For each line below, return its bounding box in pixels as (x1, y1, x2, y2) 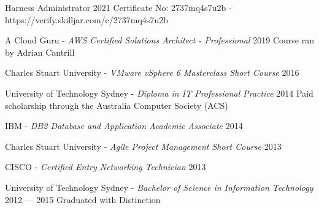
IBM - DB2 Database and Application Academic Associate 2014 (5, 119, 243, 132)
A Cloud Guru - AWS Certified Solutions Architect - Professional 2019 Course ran (5, 34, 314, 46)
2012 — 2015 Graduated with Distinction (5, 193, 161, 206)
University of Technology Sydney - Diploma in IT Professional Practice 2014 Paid (5, 86, 313, 99)
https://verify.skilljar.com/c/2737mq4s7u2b (5, 13, 168, 26)
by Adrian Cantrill (5, 45, 75, 58)
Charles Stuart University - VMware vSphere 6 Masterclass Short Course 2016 (5, 66, 299, 79)
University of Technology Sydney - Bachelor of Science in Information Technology (5, 180, 313, 193)
